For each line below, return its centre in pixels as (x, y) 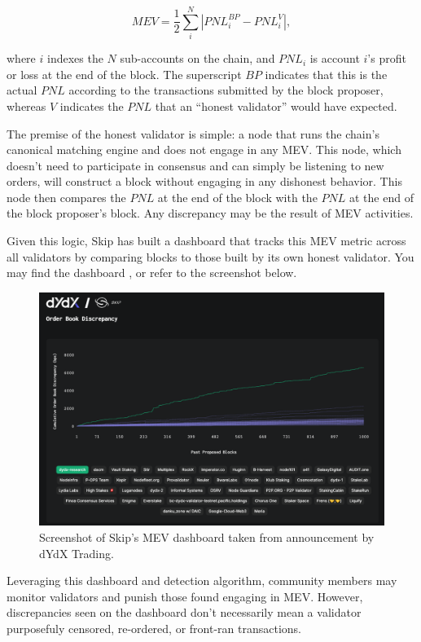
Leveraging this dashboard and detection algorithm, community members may (202, 580)
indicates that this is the (326, 74)
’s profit (387, 58)
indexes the (75, 58)
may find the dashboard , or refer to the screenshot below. (152, 273)
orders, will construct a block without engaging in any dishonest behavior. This (204, 181)
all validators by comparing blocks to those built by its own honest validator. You (210, 256)
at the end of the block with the (237, 197)
